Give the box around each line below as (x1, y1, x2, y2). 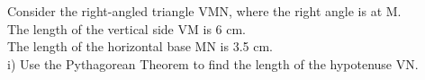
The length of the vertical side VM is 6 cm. (7, 19, 246, 38)
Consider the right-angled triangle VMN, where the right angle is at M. (7, 2, 402, 20)
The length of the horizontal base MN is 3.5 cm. (7, 37, 273, 56)
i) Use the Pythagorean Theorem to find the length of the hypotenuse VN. (7, 54, 419, 73)
